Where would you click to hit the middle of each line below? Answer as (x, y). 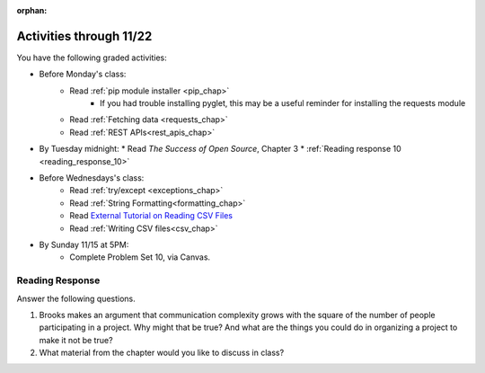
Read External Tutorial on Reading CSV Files (151, 216)
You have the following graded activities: (92, 58)
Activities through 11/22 (84, 36)
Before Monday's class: (83, 74)
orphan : (32, 10)
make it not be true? (76, 340)
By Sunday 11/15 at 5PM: (84, 244)
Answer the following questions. (76, 298)
